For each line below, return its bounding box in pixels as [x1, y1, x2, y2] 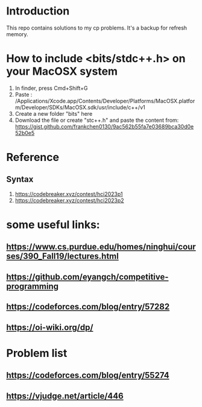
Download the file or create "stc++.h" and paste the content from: [14, 116, 179, 124]
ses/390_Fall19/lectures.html [6, 251, 119, 262]
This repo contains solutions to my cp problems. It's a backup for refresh [6, 24, 188, 31]
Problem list [6, 346, 68, 360]
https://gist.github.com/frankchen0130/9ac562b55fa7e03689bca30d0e [14, 122, 194, 130]
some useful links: [6, 218, 101, 232]
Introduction [6, 4, 70, 18]
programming [6, 281, 59, 291]
